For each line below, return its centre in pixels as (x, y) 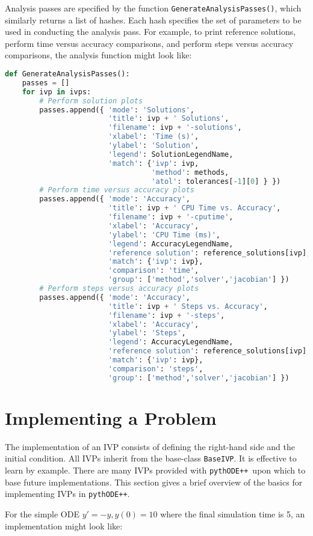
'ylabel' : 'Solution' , (153, 146)
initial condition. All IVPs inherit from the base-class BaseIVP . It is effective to (151, 458)
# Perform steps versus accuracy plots (119, 289)
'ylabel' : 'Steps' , (147, 333)
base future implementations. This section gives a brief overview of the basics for (154, 482)
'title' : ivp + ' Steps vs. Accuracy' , (188, 306)
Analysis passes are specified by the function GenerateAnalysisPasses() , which (153, 8)
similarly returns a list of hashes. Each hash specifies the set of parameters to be (153, 20)
